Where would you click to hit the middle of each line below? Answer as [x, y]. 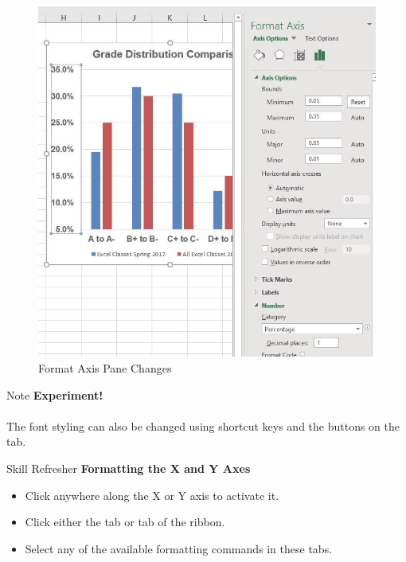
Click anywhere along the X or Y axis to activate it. [152, 495]
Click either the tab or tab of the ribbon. [125, 522]
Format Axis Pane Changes [105, 368]
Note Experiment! [55, 394]
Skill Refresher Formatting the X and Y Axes [129, 468]
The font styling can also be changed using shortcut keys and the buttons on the [203, 425]
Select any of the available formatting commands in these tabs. [179, 548]
